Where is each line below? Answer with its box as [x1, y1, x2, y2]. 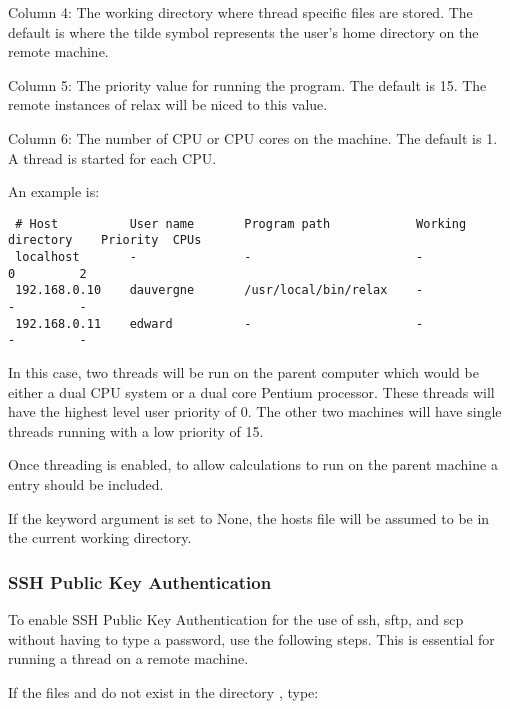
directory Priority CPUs [8, 233, 202, 248]
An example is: [8, 181, 100, 202]
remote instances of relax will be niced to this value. [8, 94, 328, 115]
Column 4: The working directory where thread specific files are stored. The [8, 2, 473, 22]
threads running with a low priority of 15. [8, 420, 264, 441]
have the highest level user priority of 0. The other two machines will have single [8, 401, 502, 422]
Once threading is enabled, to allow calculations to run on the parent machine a [8, 454, 498, 475]
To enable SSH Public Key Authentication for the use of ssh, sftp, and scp [8, 608, 464, 629]
